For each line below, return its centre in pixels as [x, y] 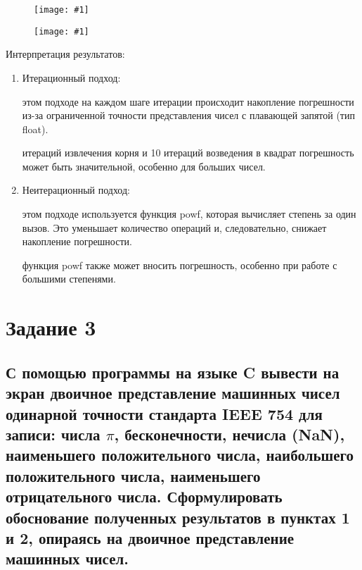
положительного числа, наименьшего [133, 475]
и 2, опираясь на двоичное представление [150, 537]
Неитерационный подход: [76, 190]
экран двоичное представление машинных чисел [173, 393]
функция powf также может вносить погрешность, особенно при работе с [180, 265]
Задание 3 [51, 327]
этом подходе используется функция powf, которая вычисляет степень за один [189, 214]
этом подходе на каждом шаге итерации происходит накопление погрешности [188, 101]
